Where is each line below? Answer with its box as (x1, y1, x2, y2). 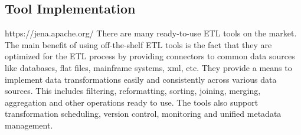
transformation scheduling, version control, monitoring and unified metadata (5, 107, 282, 120)
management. (5, 119, 53, 131)
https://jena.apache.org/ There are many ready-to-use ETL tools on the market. (5, 27, 297, 39)
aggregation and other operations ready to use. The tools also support (5, 96, 259, 108)
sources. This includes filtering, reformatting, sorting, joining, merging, (5, 85, 261, 97)
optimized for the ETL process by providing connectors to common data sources (5, 50, 295, 62)
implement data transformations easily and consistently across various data (5, 73, 277, 85)
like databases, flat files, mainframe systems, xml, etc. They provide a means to (5, 61, 292, 73)
